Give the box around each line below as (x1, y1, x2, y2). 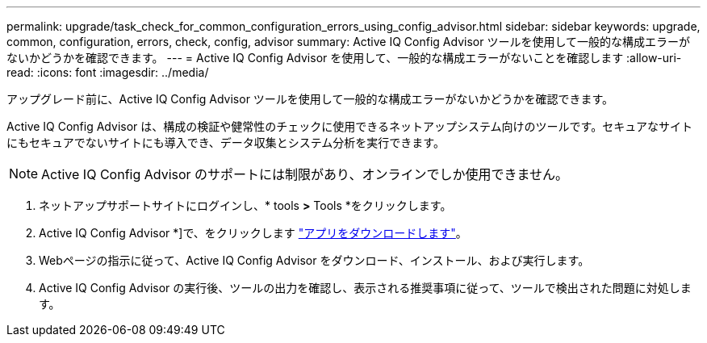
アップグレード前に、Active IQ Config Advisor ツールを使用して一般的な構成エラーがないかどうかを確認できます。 (6, 92, 614, 106)
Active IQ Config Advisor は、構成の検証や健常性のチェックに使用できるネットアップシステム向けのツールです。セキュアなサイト (6, 119, 692, 133)
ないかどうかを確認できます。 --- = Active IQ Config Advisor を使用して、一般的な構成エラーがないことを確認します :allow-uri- (6, 51, 682, 65)
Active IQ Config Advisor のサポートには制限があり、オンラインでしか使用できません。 (41, 166, 568, 182)
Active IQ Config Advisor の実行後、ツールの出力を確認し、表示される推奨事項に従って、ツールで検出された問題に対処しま (39, 281, 692, 295)
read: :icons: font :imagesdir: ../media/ (6, 65, 209, 79)
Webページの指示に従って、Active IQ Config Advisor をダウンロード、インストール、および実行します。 (39, 253, 590, 267)
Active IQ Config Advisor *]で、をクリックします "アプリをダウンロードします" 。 (39, 226, 467, 240)
